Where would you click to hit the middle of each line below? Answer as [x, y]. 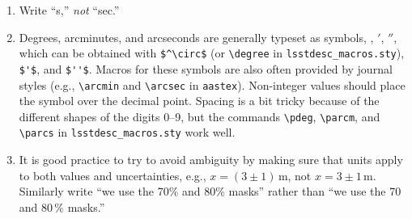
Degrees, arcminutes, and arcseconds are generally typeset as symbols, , [196, 37]
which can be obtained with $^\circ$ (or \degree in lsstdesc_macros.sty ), [212, 53]
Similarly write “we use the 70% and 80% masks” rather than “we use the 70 [210, 191]
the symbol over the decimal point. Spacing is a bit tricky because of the [199, 101]
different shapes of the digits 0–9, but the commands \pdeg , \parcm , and [200, 116]
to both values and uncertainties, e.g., [113, 175]
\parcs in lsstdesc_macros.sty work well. [127, 132]
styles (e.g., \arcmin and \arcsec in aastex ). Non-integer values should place [212, 84]
